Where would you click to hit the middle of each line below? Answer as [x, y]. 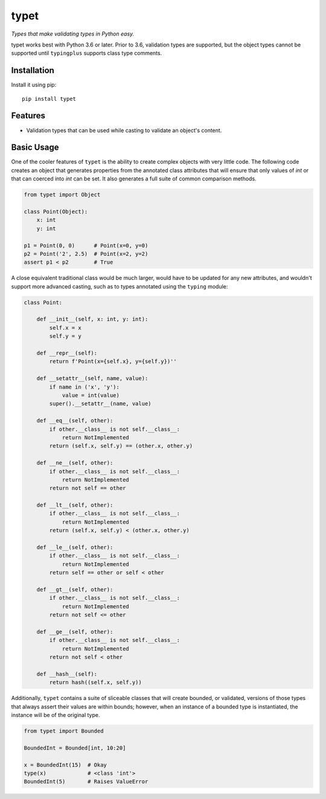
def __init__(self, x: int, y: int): [92, 319]
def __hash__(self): [67, 674]
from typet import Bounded [64, 731]
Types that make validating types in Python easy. [73, 34]
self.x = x [65, 328]
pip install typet [49, 99]
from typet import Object [62, 195]
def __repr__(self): [67, 353]
